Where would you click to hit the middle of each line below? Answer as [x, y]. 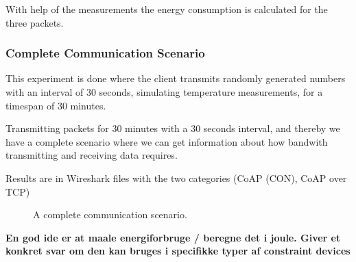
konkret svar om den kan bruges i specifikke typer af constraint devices [178, 251]
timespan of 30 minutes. [56, 105]
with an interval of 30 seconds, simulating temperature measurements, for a [164, 92]
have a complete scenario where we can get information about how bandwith [167, 141]
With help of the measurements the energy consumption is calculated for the [167, 9]
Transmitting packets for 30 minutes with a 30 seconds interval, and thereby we [173, 128]
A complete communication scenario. [110, 214]
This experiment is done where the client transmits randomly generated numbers [176, 78]
